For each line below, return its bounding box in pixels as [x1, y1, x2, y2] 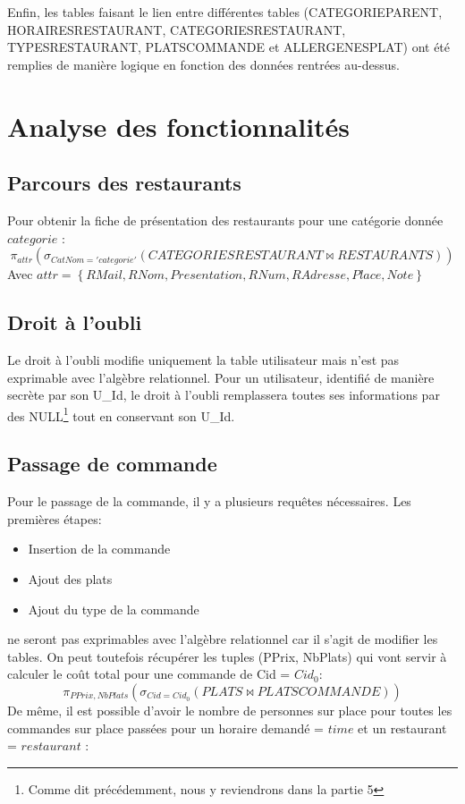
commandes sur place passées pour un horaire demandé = [7, 718, 325, 737]
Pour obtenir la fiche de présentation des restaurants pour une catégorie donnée [7, 210, 444, 229]
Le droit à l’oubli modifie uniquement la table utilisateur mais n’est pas [7, 350, 400, 368]
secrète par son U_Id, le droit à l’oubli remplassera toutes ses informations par [7, 385, 440, 404]
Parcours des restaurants [7, 169, 241, 197]
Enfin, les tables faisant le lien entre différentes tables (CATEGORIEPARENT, [7, 3, 443, 21]
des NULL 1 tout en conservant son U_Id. [7, 403, 235, 425]
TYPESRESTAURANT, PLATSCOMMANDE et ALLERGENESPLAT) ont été [7, 38, 451, 56]
